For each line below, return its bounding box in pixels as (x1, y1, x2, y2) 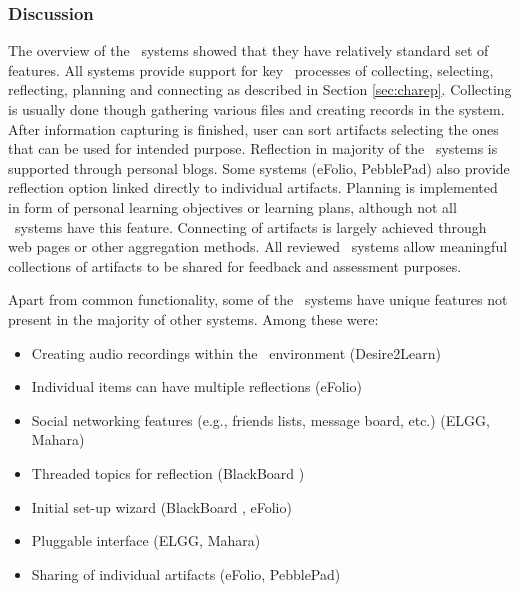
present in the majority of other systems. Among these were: (8, 308, 379, 329)
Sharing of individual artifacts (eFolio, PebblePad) (31, 563, 341, 584)
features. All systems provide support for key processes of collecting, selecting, (8, 59, 494, 80)
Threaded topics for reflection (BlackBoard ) (31, 462, 305, 483)
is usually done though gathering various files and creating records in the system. (8, 99, 505, 119)
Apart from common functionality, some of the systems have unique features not (8, 289, 508, 310)
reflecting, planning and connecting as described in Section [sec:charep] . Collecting (8, 79, 512, 100)
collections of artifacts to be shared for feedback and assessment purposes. (8, 255, 462, 276)
